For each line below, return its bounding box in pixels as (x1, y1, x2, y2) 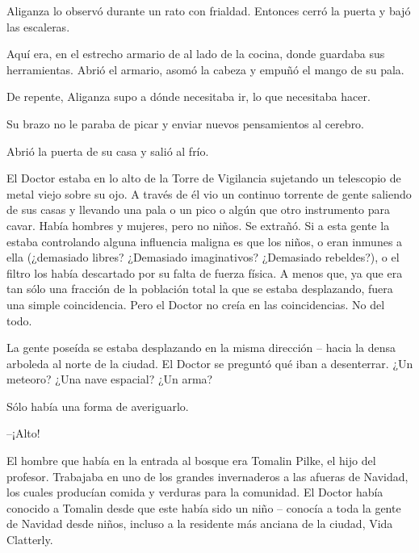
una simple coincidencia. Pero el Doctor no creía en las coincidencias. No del (6, 295, 385, 312)
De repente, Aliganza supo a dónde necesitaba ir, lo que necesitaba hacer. (6, 88, 371, 105)
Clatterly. (6, 531, 53, 548)
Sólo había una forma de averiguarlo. (6, 397, 189, 414)
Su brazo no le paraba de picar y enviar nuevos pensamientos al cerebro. (6, 115, 365, 132)
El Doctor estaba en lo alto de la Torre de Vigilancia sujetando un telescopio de (6, 170, 401, 186)
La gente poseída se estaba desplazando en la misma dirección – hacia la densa (6, 339, 396, 356)
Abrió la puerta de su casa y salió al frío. (6, 142, 209, 159)
